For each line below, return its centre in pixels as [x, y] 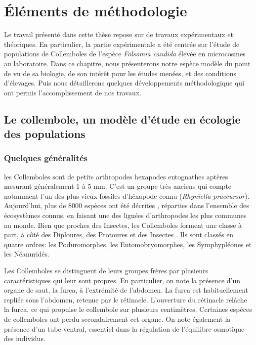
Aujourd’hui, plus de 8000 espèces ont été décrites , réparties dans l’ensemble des [127, 205]
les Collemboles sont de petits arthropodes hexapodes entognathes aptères [116, 176]
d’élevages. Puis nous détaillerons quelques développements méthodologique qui [124, 83]
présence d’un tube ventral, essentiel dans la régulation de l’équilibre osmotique [124, 328]
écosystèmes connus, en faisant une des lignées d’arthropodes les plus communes [125, 215]
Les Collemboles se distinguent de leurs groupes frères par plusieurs [106, 271]
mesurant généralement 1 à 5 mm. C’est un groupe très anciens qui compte [118, 186]
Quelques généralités [46, 158]
